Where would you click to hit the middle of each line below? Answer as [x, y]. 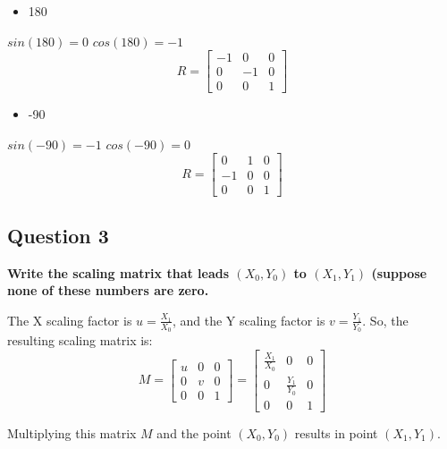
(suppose [399, 272]
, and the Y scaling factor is [249, 320]
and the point [194, 432]
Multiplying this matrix [72, 432]
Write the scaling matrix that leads [118, 272]
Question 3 [58, 235]
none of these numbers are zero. [108, 290]
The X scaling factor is [70, 320]
